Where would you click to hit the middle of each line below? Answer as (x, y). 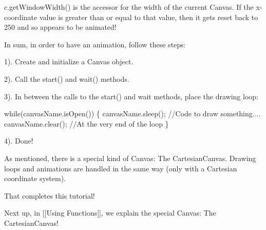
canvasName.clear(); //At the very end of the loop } (87, 123)
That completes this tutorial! (50, 195)
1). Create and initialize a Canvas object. (69, 61)
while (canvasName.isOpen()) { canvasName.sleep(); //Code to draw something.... (132, 113)
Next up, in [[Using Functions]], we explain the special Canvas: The (110, 213)
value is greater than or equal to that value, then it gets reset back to (149, 17)
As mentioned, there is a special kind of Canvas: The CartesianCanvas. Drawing (130, 158)
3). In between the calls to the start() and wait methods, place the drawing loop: (131, 96)
